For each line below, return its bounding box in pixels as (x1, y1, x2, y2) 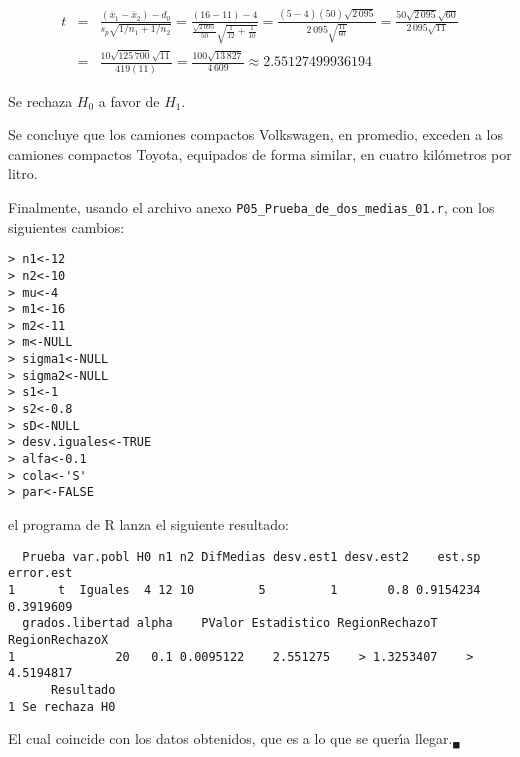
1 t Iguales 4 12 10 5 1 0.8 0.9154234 (8, 582, 481, 597)
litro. (8, 163, 38, 184)
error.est (8, 566, 73, 581)
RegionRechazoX (8, 632, 109, 647)
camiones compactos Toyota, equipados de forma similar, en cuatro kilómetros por (8, 143, 512, 164)
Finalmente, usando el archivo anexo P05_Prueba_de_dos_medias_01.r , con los (8, 196, 495, 217)
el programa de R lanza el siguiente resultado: (8, 514, 289, 535)
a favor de (98, 90, 160, 111)
